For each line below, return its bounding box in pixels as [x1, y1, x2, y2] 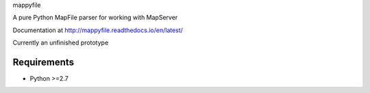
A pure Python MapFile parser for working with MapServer [12, 14, 178, 22]
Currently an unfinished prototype [12, 38, 109, 47]
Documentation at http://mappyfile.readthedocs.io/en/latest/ [12, 26, 183, 34]
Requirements [12, 56, 75, 68]
